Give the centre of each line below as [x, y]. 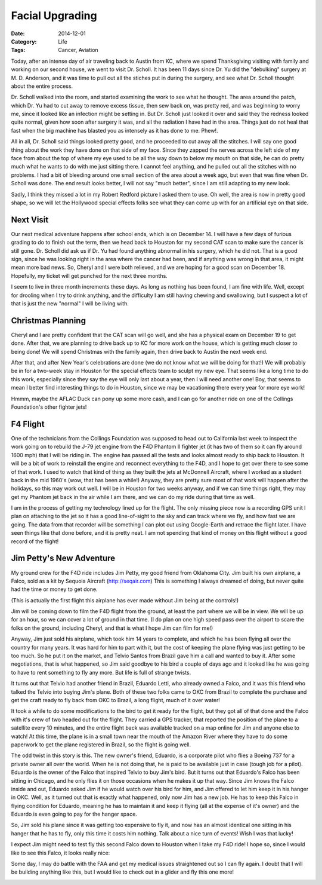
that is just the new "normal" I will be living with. [70, 304]
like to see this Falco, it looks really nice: [61, 853]
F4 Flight [28, 424]
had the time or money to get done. [54, 589]
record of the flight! [35, 541]
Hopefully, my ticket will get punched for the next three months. [89, 275]
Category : [24, 41]
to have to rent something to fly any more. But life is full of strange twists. [101, 672]
